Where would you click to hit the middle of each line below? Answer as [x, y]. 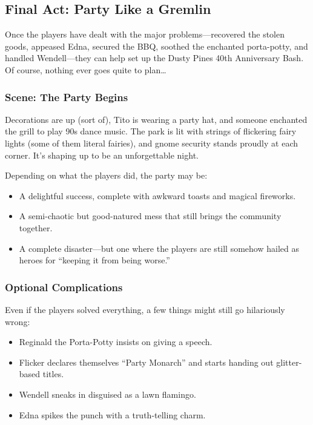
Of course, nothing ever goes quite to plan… [86, 69]
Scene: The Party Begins [67, 97]
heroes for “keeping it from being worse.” [94, 260]
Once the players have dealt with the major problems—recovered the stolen [145, 34]
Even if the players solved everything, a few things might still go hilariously [145, 309]
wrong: [18, 321]
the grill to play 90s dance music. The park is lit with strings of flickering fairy [151, 131]
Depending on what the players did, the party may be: [106, 175]
